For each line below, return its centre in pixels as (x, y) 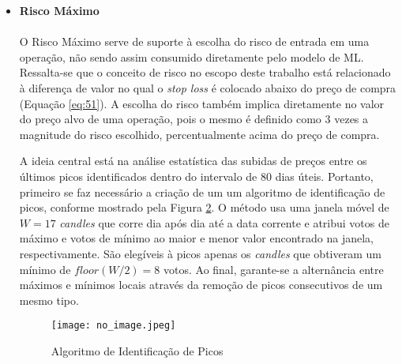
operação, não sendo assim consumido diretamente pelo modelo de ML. (192, 56)
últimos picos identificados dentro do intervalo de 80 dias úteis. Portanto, (196, 176)
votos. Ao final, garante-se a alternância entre (274, 269)
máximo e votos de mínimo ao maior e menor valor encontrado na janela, (196, 238)
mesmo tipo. (49, 300)
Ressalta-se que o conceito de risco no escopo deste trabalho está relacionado (205, 72)
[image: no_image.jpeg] (113, 326)
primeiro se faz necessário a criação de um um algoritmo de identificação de (202, 191)
